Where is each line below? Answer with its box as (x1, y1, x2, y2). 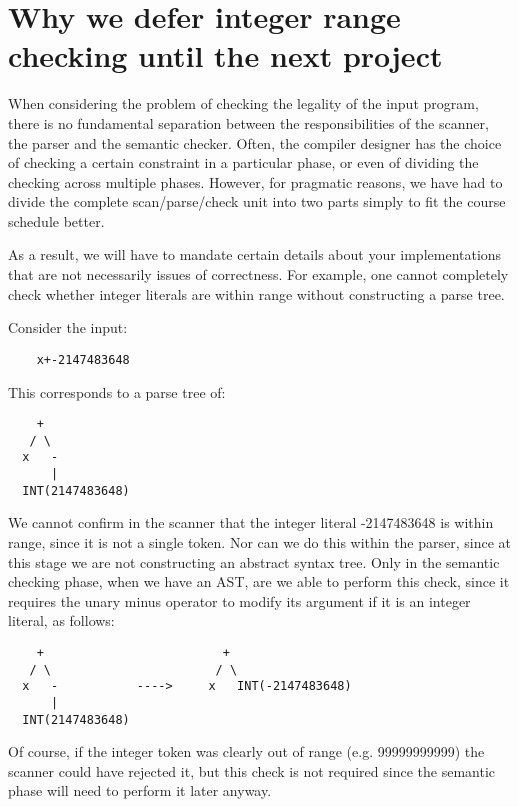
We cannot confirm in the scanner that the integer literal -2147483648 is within (8, 512, 494, 533)
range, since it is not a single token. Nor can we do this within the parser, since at (8, 531, 512, 552)
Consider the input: (8, 317, 128, 338)
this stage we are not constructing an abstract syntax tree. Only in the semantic (8, 551, 500, 572)
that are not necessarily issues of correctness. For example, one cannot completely (8, 264, 509, 285)
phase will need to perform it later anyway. (8, 780, 272, 801)
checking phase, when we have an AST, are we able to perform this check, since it (8, 571, 510, 592)
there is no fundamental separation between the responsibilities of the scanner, (8, 112, 489, 133)
